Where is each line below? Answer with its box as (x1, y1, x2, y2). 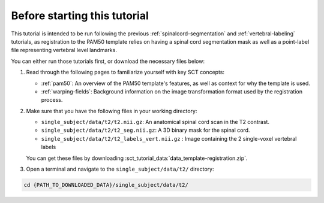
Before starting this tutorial (11, 9, 149, 22)
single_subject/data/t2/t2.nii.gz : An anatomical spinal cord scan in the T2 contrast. (41, 119, 270, 126)
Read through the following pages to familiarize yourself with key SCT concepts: (26, 69, 225, 76)
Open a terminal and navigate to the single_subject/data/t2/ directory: (26, 165, 214, 173)
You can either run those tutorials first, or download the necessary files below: (11, 57, 205, 65)
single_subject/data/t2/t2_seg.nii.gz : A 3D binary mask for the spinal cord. (41, 126, 250, 134)
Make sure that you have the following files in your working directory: (26, 107, 197, 114)
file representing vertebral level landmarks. (11, 47, 117, 54)
